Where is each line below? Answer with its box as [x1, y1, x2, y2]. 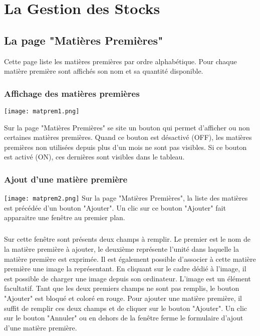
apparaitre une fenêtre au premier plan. [4, 212, 125, 223]
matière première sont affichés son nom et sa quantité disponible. [4, 66, 203, 76]
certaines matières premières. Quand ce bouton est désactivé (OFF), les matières [4, 132, 252, 142]
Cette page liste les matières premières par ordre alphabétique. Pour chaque [4, 56, 237, 66]
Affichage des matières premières [4, 87, 140, 99]
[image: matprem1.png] [4, 107, 80, 115]
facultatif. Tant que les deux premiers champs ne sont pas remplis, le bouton [4, 283, 239, 293]
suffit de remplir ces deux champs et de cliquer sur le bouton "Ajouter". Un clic [4, 302, 247, 313]
